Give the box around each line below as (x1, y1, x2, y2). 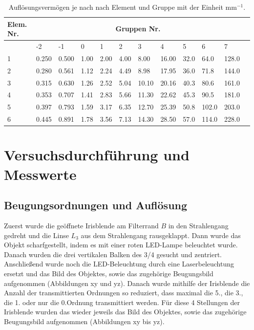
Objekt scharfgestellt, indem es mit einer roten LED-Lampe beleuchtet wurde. (4, 240, 238, 250)
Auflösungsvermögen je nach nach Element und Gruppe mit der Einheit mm (8, 2, 237, 12)
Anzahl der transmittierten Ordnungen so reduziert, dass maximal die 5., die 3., (4, 287, 243, 298)
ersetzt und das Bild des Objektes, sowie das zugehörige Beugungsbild (4, 268, 213, 278)
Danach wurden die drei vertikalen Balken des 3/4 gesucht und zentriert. (4, 249, 222, 259)
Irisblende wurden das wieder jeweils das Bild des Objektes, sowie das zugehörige (4, 307, 247, 317)
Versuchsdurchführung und (4, 145, 190, 165)
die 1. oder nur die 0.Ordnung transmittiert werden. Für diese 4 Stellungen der (4, 297, 240, 307)
